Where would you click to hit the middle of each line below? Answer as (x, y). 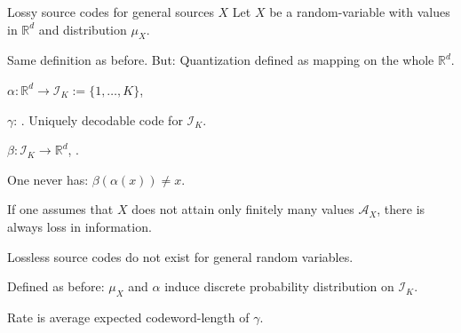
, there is (401, 209)
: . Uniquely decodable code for (98, 119)
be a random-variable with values (360, 12)
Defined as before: (56, 286)
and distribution (83, 29)
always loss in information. (79, 226)
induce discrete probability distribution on (279, 286)
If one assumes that (60, 209)
